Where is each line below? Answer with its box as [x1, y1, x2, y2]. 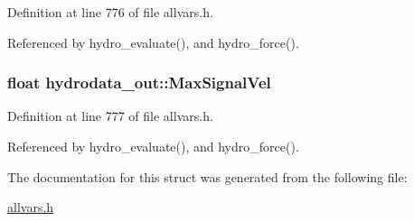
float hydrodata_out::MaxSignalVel [7, 71, 271, 94]
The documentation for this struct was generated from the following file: [7, 167, 408, 186]
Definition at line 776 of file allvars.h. [7, 3, 213, 21]
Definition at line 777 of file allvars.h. [7, 106, 213, 125]
